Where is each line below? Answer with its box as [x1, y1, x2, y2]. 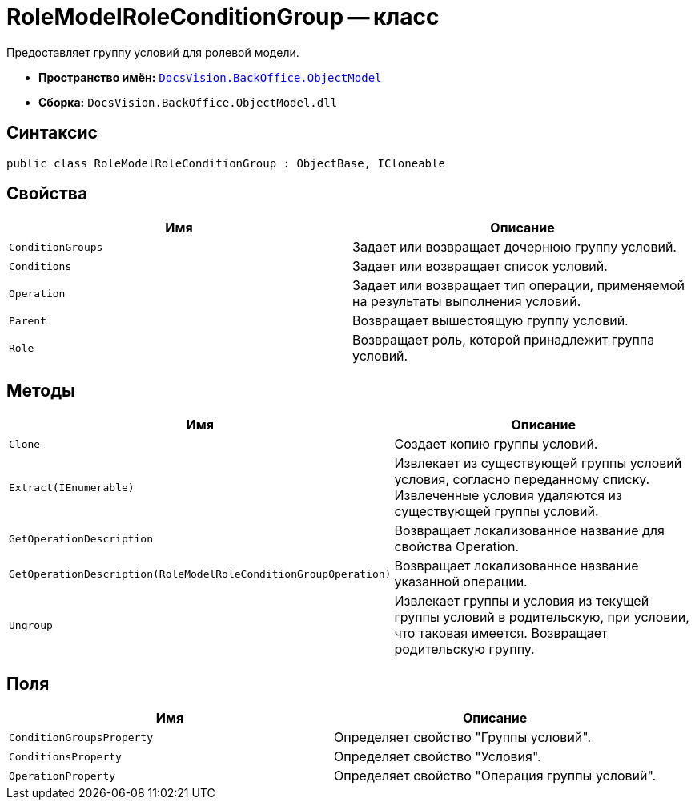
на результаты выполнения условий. [352, 293, 581, 310]
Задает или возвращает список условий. [352, 258, 608, 275]
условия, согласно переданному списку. [394, 471, 650, 488]
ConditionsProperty [9, 750, 122, 763]
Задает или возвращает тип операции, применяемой [352, 277, 685, 294]
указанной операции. [394, 574, 528, 590]
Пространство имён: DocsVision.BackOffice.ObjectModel [38, 70, 382, 84]
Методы [6, 380, 75, 401]
